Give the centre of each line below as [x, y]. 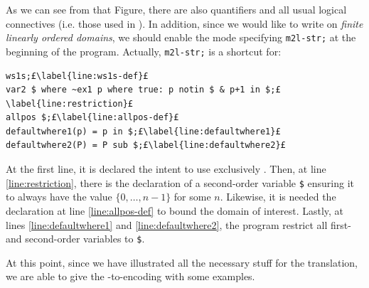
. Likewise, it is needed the [278, 197]
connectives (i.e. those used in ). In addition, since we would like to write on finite [184, 23]
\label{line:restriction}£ [69, 103]
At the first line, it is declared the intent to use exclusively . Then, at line [166, 169]
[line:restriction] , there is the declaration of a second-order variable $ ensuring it [180, 182]
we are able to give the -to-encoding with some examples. [130, 276]
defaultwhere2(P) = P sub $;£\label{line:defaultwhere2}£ [146, 145]
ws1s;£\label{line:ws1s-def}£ [77, 76]
